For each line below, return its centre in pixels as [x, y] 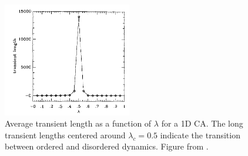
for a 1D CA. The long [202, 123]
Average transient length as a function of [78, 123]
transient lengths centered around [65, 135]
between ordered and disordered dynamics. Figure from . [107, 146]
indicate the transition [200, 135]
